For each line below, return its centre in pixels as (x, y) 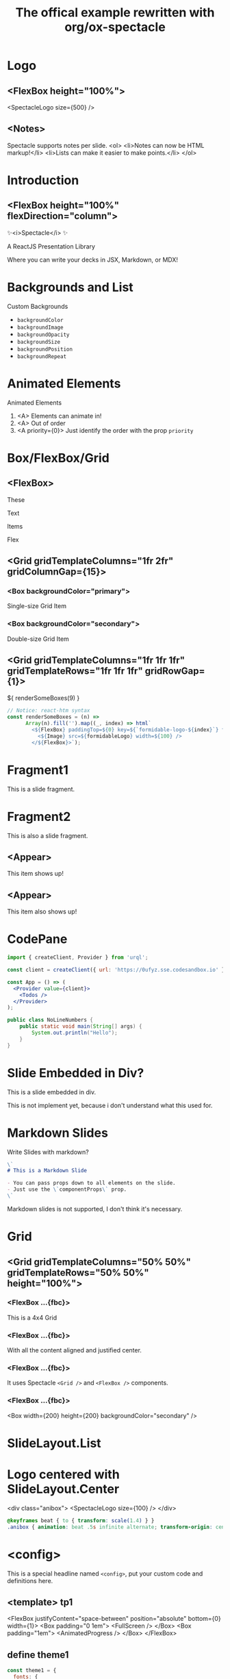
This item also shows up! (42, 911)
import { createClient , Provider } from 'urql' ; (78, 958)
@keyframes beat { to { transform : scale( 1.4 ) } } (81, 1520)
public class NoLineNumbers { (50, 1020)
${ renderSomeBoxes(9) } (43, 698)
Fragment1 (38, 770)
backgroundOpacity (43, 334)
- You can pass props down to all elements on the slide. (91, 1183)
